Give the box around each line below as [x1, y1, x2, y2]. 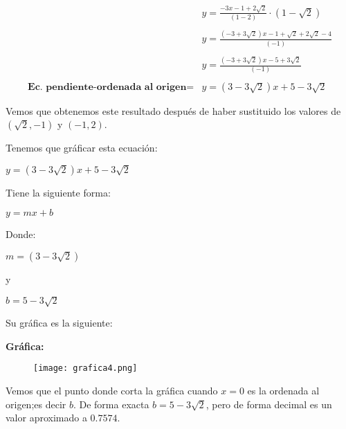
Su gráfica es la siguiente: [6, 316, 113, 330]
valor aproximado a [6, 410, 87, 425]
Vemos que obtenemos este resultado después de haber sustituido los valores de [6, 103, 341, 118]
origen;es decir [6, 396, 66, 411]
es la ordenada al [247, 383, 320, 397]
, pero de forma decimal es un [206, 396, 332, 411]
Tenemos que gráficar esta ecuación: [6, 140, 158, 155]
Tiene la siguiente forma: [6, 185, 111, 199]
